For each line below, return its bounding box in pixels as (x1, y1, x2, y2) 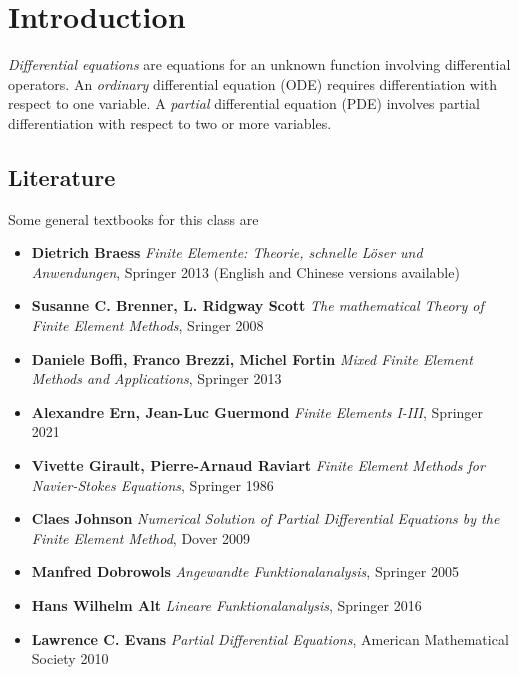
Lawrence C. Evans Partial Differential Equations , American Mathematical (31, 628, 509, 649)
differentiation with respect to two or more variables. (8, 112, 332, 133)
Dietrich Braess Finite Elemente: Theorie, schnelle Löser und (31, 242, 423, 263)
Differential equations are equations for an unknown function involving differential (8, 54, 511, 75)
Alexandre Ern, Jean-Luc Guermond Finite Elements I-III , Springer (31, 401, 484, 422)
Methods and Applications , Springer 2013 (31, 368, 282, 389)
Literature (8, 161, 116, 192)
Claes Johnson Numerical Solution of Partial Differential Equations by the (31, 508, 500, 529)
